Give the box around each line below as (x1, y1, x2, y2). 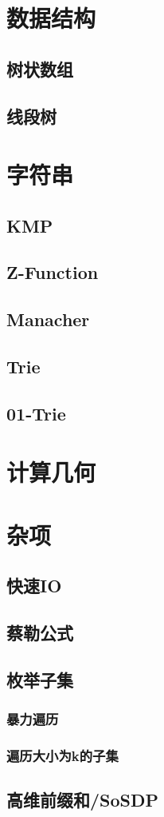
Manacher (6, 307, 90, 332)
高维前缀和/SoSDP (6, 787, 159, 812)
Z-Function (6, 260, 99, 285)
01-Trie (6, 401, 66, 425)
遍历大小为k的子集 (6, 746, 119, 766)
